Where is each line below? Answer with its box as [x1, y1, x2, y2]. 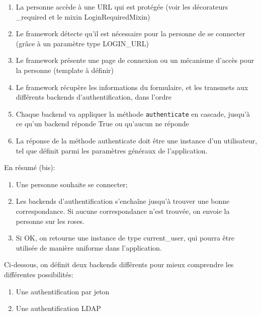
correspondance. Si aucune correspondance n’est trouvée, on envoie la [16, 205, 230, 216]
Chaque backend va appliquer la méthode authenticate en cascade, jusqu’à [16, 108, 250, 119]
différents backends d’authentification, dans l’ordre [16, 92, 171, 102]
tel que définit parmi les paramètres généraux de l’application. [16, 145, 208, 155]
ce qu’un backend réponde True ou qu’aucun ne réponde [16, 118, 189, 129]
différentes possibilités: [4, 269, 73, 279]
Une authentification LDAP [16, 303, 101, 313]
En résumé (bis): [4, 162, 55, 173]
